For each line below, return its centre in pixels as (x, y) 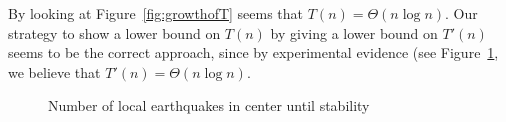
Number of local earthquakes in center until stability (209, 105)
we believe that (54, 71)
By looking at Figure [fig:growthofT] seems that (156, 13)
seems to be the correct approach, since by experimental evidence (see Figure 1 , (253, 52)
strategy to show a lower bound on (114, 32)
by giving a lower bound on (354, 32)
